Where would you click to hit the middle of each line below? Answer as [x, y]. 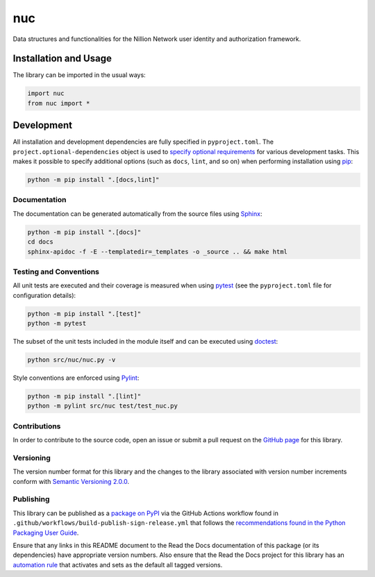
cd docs [40, 242]
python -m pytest [57, 324]
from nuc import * [59, 103]
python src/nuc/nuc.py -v [72, 360]
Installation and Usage [62, 59]
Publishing [31, 499]
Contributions [37, 426]
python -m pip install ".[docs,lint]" [93, 180]
